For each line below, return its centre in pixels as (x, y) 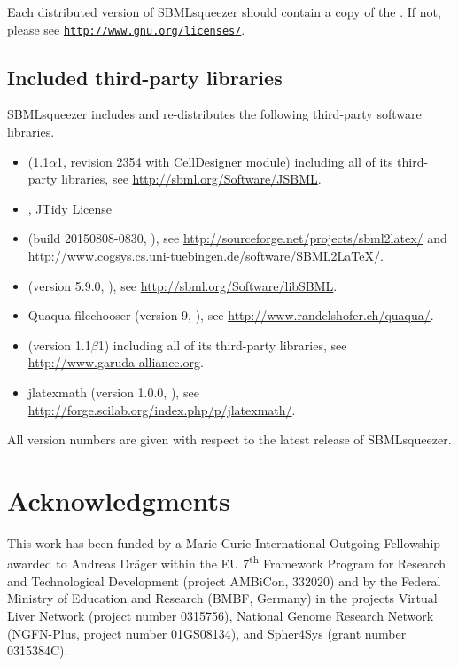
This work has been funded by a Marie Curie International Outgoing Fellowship (224, 542)
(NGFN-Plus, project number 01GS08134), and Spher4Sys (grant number (207, 633)
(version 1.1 (59, 345)
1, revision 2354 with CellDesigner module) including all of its (225, 161)
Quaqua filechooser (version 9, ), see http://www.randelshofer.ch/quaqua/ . (231, 315)
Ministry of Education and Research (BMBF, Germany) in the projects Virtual (222, 598)
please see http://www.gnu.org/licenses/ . (126, 29)
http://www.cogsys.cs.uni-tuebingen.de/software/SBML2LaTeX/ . (206, 256)
